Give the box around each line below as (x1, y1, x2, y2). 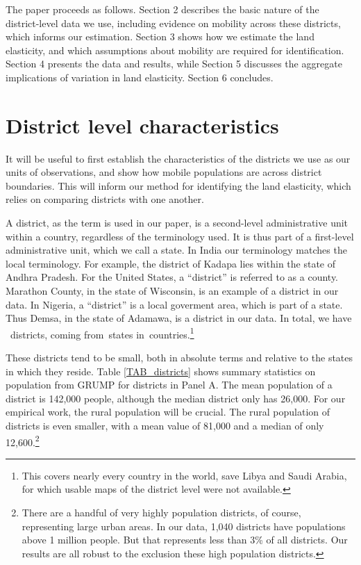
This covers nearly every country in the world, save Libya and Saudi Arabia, (22, 468, 347, 482)
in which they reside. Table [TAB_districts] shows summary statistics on (6, 363, 316, 378)
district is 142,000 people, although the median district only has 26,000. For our (6, 391, 346, 405)
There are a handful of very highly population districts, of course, (22, 505, 301, 520)
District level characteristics (6, 110, 279, 139)
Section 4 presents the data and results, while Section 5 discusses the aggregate (6, 56, 342, 71)
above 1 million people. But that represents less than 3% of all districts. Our (22, 532, 348, 547)
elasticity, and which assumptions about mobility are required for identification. (6, 42, 344, 57)
